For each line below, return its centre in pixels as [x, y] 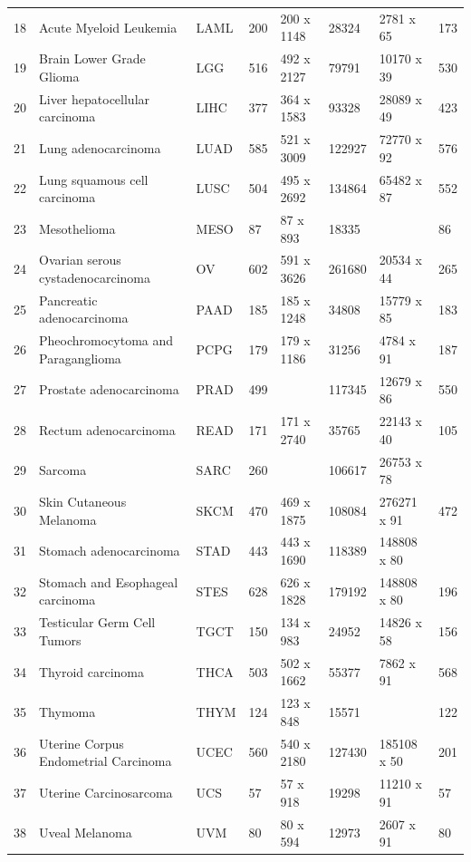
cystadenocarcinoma [95, 277]
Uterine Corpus [82, 743]
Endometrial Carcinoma [106, 761]
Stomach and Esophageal [109, 581]
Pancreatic [68, 300]
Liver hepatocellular [95, 98]
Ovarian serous [80, 260]
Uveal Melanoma [86, 833]
